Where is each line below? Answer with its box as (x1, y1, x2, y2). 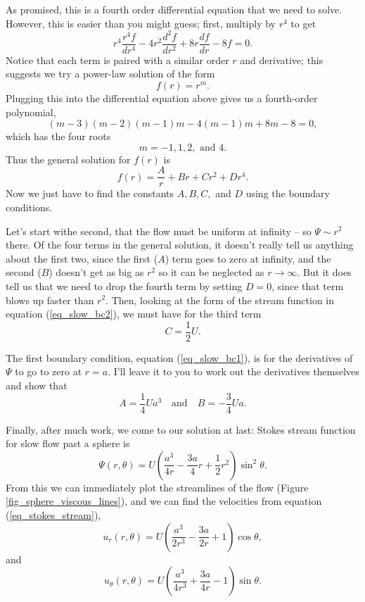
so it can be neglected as (158, 265, 264, 280)
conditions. (6, 199, 53, 214)
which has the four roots (6, 129, 111, 144)
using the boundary (245, 186, 330, 201)
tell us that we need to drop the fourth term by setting (6, 278, 243, 293)
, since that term (271, 278, 344, 293)
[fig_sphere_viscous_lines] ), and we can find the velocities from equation (6, 494, 322, 508)
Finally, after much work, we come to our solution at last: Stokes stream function (6, 422, 356, 437)
